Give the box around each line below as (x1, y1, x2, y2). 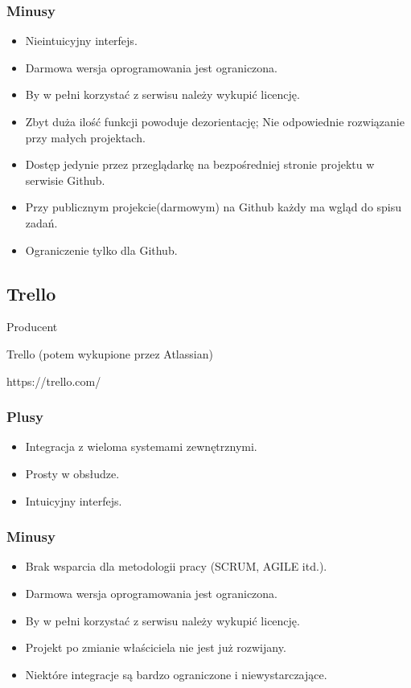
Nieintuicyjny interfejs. (25, 32, 138, 49)
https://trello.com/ (6, 372, 101, 389)
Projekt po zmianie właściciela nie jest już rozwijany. (25, 639, 286, 656)
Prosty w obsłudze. (25, 465, 120, 481)
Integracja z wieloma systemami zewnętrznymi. (25, 438, 257, 455)
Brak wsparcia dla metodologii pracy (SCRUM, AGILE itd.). (25, 558, 327, 575)
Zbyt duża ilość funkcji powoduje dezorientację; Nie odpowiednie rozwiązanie (25, 113, 405, 129)
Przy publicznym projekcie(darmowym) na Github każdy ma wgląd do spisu (25, 199, 402, 215)
